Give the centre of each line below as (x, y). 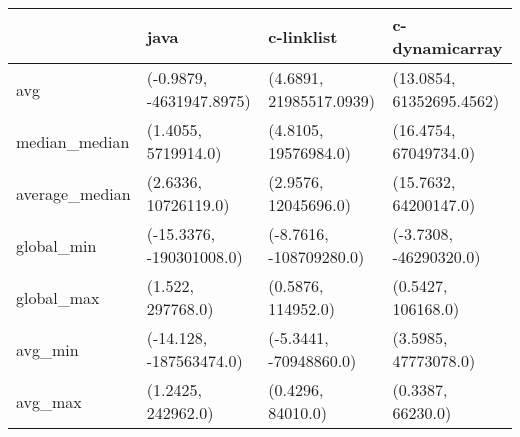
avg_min (47, 349)
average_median (73, 193)
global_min (56, 245)
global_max (58, 297)
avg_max (49, 401)
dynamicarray (447, 47)
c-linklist (303, 36)
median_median (73, 141)
